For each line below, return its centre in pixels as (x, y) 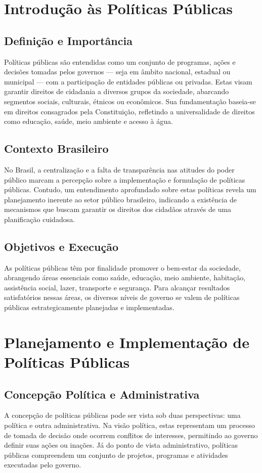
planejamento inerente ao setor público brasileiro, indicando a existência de (121, 199)
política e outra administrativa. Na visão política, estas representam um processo (129, 425)
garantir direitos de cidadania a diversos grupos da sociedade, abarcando (117, 91)
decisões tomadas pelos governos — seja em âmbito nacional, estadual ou (117, 72)
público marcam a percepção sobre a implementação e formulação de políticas (125, 179)
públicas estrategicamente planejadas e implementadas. (89, 307)
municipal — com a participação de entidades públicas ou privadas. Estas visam (128, 81)
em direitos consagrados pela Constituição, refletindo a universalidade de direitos (129, 111)
